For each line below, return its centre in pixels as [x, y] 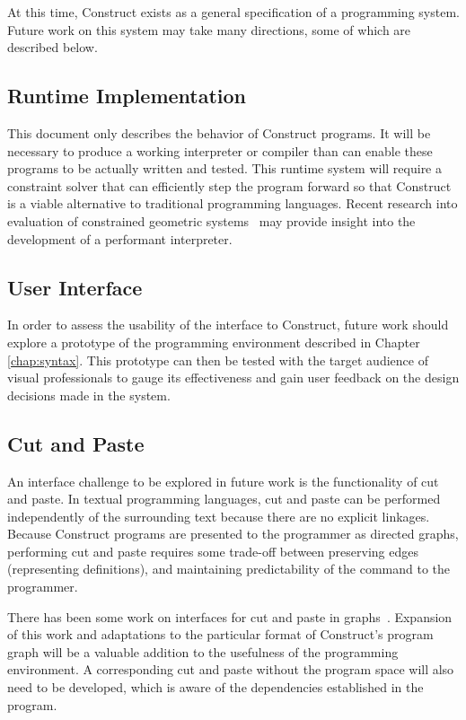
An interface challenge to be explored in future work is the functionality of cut [223, 481]
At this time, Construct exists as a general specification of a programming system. [233, 12]
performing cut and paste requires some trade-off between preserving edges [213, 551]
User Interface [75, 287]
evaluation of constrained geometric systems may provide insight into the [211, 220]
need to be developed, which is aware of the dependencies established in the [215, 687]
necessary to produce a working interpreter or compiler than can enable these [220, 150]
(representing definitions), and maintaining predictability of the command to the [229, 569]
